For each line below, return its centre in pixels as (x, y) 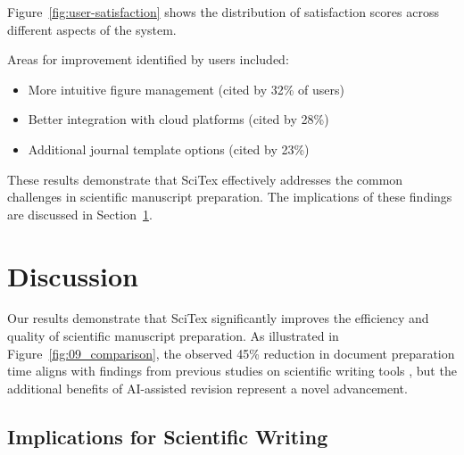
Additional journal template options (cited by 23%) (169, 149)
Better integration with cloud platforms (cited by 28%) (178, 119)
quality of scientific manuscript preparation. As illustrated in (173, 336)
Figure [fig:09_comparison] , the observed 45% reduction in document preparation (231, 353)
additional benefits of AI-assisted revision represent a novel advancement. (207, 388)
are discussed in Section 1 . (80, 214)
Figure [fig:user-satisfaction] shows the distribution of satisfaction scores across (223, 12)
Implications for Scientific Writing (168, 436)
